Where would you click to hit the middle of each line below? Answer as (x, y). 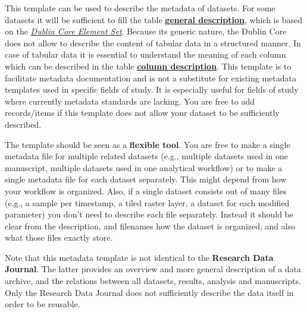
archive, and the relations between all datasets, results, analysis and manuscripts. (153, 281)
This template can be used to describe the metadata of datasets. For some (140, 8)
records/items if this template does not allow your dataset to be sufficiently (142, 113)
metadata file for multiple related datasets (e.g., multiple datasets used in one (147, 156)
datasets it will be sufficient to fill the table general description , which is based (153, 19)
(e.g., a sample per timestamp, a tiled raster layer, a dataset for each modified (147, 202)
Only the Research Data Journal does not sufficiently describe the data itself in (149, 292)
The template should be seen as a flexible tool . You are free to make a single (148, 144)
